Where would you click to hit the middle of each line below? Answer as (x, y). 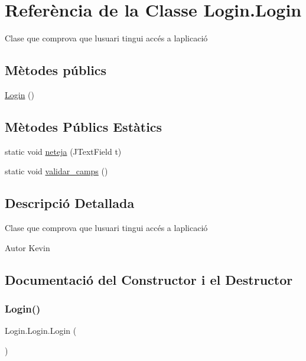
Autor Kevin (27, 247)
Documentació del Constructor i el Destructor (149, 279)
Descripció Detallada (70, 203)
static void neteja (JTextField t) (63, 151)
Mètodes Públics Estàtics (84, 126)
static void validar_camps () (56, 171)
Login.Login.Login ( (41, 331)
